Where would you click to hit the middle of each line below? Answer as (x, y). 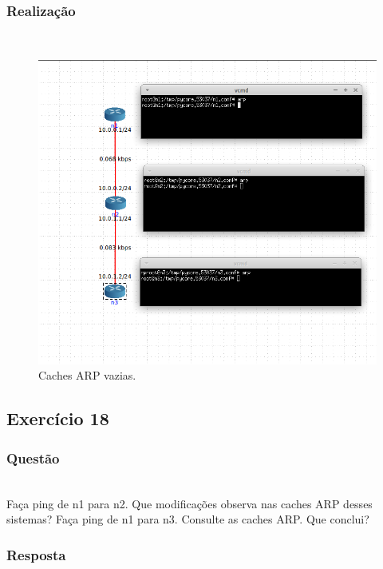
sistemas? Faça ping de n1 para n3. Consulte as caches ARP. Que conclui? (188, 519)
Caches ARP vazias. (87, 375)
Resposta (36, 554)
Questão (33, 458)
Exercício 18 (58, 418)
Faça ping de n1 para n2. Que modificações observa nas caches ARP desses (190, 503)
